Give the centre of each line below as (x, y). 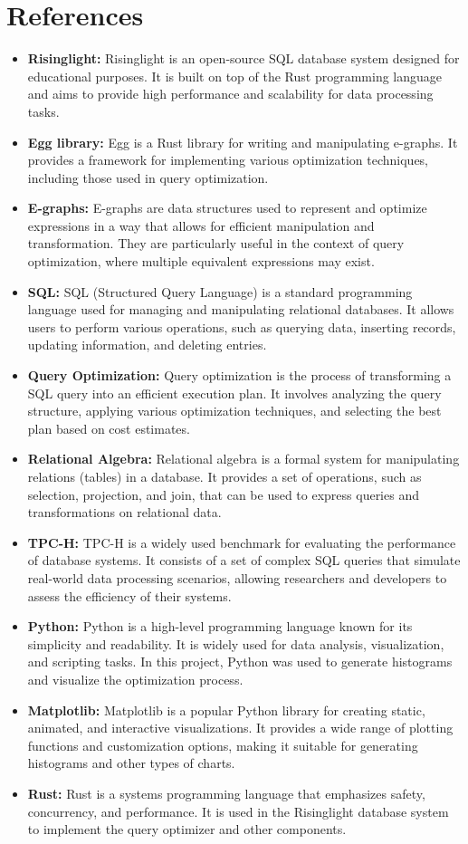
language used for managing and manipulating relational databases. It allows (241, 309)
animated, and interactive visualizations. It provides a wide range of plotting (240, 728)
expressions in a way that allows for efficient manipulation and (201, 225)
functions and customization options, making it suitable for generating (223, 745)
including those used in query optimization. (148, 177)
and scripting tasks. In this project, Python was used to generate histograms (240, 662)
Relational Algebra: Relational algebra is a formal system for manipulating (244, 459)
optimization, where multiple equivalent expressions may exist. (201, 261)
